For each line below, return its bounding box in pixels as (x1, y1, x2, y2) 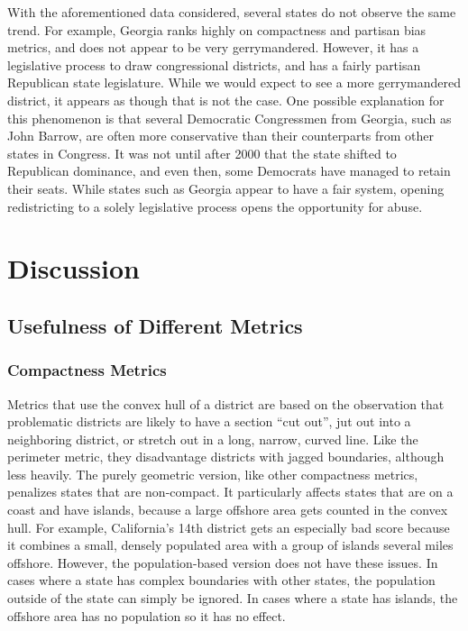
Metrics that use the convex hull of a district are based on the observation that (7, 394, 445, 413)
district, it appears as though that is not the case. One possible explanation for (7, 90, 445, 109)
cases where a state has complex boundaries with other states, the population (7, 571, 436, 590)
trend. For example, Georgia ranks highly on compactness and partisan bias (7, 20, 427, 39)
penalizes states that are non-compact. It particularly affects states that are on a (7, 482, 454, 501)
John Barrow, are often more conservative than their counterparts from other (7, 126, 435, 145)
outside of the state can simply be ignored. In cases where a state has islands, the (7, 589, 458, 608)
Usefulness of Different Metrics (7, 311, 303, 339)
